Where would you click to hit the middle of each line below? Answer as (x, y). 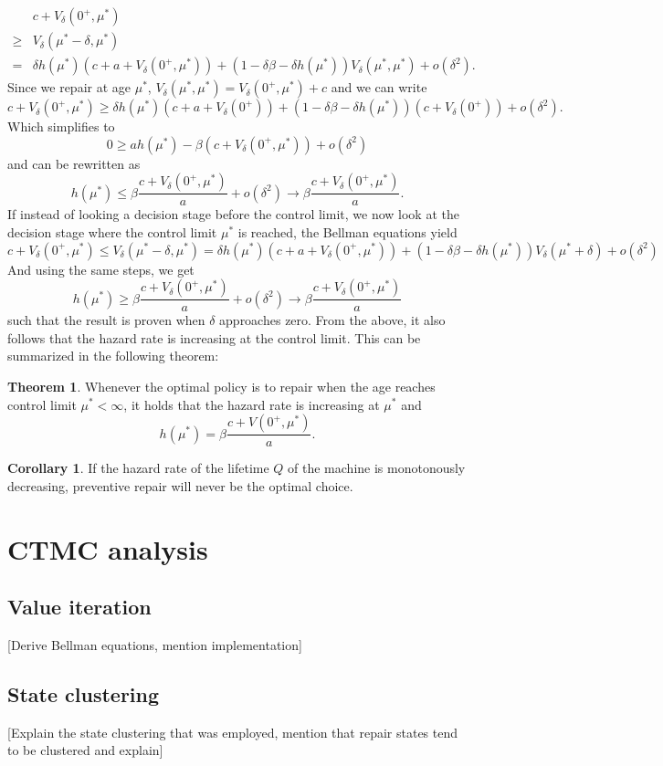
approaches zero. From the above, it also (332, 320)
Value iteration (79, 607)
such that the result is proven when (106, 320)
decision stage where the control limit (112, 231)
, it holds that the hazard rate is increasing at (252, 404)
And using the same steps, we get (101, 269)
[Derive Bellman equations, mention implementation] (155, 644)
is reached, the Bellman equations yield (347, 231)
